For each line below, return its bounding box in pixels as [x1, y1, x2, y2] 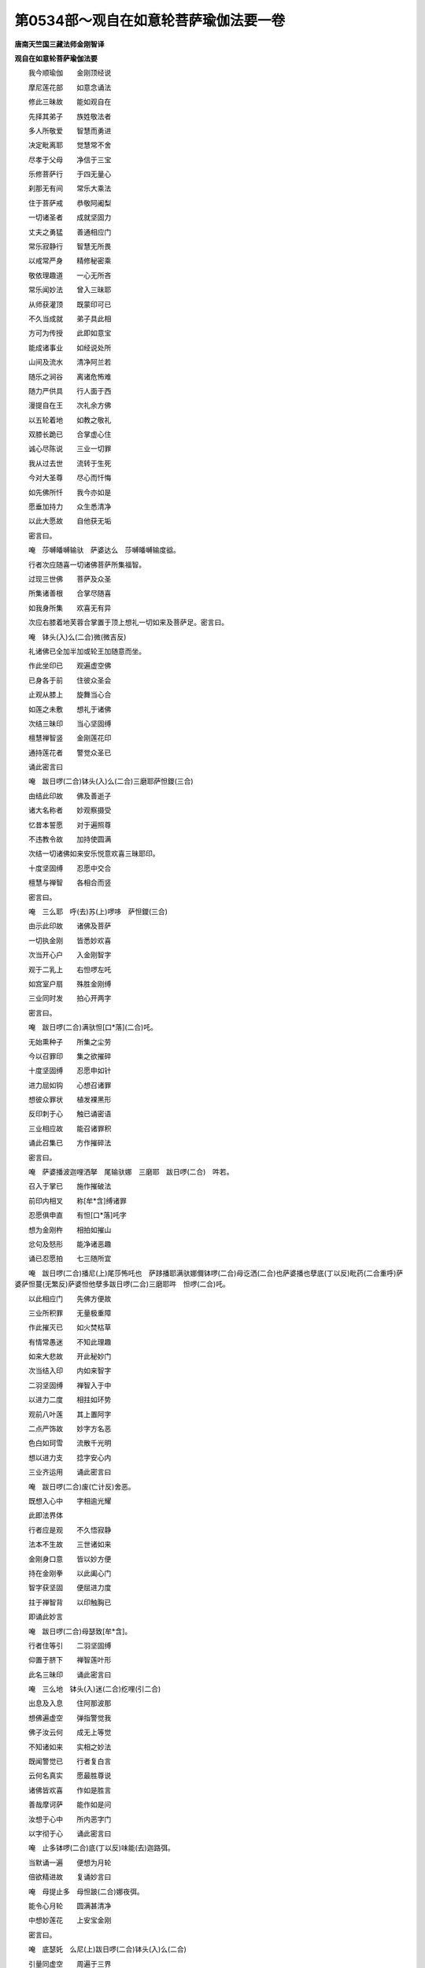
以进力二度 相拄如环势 [28, 1395, 112, 1404]
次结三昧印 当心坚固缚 [28, 719, 112, 728]
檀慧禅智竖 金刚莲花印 [28, 733, 112, 743]
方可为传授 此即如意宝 [28, 328, 112, 338]
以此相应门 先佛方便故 [28, 1293, 112, 1303]
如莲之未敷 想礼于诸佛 [28, 705, 112, 714]
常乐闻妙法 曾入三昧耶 [28, 285, 112, 294]
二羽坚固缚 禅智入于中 [28, 1380, 112, 1389]
